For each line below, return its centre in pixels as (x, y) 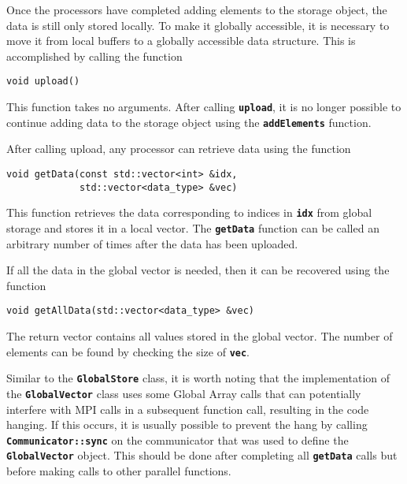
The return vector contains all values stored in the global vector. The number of (200, 336)
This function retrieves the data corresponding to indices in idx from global (189, 212)
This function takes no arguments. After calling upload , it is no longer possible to (204, 107)
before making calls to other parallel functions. (119, 471)
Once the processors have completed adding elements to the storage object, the (197, 9)
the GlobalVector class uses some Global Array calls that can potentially (184, 393)
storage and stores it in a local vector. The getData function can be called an (193, 227)
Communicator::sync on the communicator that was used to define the (178, 439)
